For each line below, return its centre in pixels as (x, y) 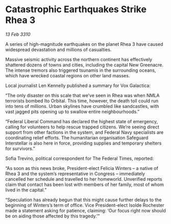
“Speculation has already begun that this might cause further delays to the (83, 200)
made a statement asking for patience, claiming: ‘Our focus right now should (86, 210)
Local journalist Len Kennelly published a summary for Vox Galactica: (78, 86)
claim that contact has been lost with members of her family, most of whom (85, 184)
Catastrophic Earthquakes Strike (76, 9)
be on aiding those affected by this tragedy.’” (53, 216)
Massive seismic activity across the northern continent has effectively (79, 59)
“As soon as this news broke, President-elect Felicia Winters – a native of (82, 168)
